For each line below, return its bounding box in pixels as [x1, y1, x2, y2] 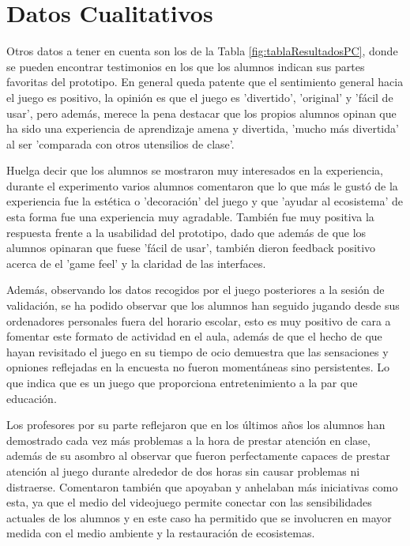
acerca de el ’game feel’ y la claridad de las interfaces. [6, 254, 266, 271]
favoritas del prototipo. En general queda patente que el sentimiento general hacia [6, 73, 404, 90]
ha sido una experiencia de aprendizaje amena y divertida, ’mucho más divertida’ [6, 120, 399, 137]
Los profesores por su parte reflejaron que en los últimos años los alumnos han [6, 416, 386, 433]
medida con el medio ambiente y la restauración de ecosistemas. [6, 525, 315, 541]
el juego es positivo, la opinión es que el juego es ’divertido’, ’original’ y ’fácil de [6, 88, 393, 105]
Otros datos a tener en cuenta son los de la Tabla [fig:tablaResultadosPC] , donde [6, 43, 398, 59]
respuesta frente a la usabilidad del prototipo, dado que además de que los [6, 224, 367, 240]
